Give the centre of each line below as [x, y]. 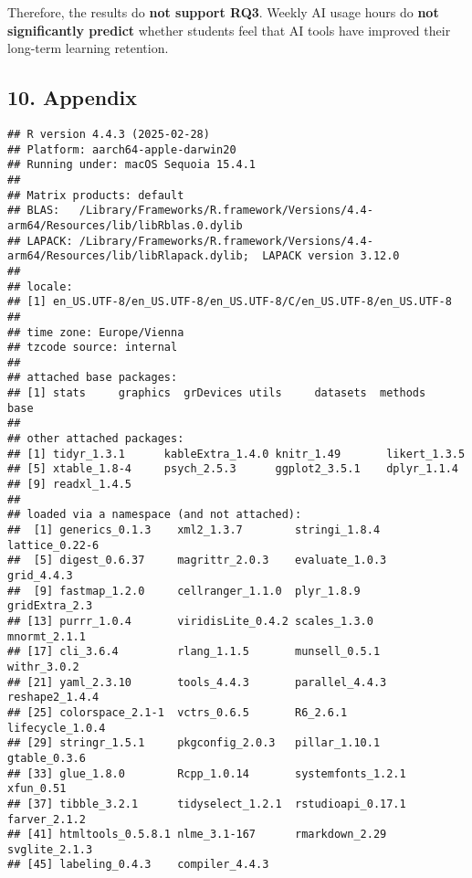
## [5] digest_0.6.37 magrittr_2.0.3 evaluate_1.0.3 [197, 561]
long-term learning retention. [88, 48]
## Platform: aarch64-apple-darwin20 [122, 149]
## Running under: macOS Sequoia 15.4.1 [132, 165]
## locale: [40, 286]
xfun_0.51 [37, 789]
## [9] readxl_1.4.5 [70, 485]
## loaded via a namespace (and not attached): [155, 515]
